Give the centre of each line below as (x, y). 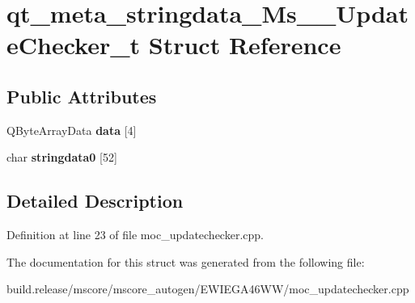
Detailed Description (95, 201)
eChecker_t (74, 45)
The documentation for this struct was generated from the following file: (186, 261)
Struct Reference (245, 45)
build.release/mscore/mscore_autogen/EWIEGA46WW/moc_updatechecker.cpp (208, 289)
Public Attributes (82, 96)
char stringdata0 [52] (62, 157)
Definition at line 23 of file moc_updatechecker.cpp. (135, 235)
